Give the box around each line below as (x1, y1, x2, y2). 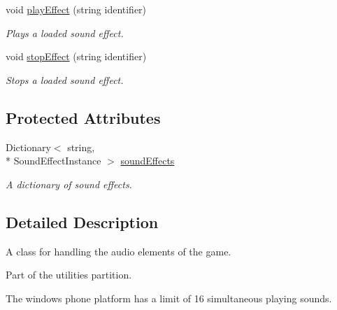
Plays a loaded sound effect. (6, 25, 124, 40)
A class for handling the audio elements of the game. (6, 244, 231, 258)
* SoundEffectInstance (6, 153, 101, 168)
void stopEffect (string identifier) (6, 49, 147, 64)
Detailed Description (6, 211, 159, 232)
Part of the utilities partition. (6, 267, 132, 282)
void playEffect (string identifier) (6, 2, 147, 16)
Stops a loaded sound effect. (6, 72, 124, 87)
